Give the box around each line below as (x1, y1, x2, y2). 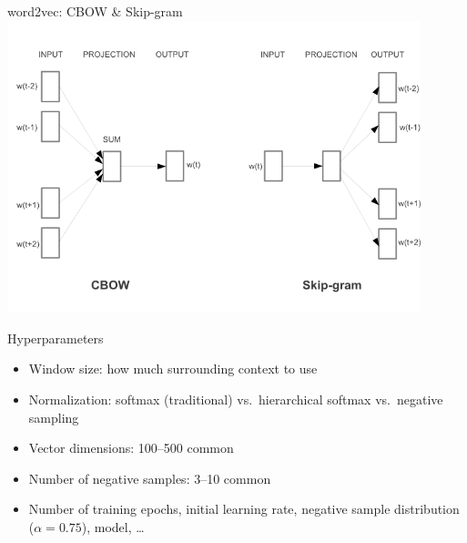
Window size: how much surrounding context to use (28, 359, 318, 378)
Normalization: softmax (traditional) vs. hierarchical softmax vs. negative (28, 389, 443, 408)
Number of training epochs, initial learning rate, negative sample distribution (28, 499, 460, 518)
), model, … (81, 517, 145, 536)
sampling (28, 407, 79, 426)
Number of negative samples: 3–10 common (28, 468, 271, 487)
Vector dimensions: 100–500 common (28, 438, 234, 457)
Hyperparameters (7, 328, 104, 347)
